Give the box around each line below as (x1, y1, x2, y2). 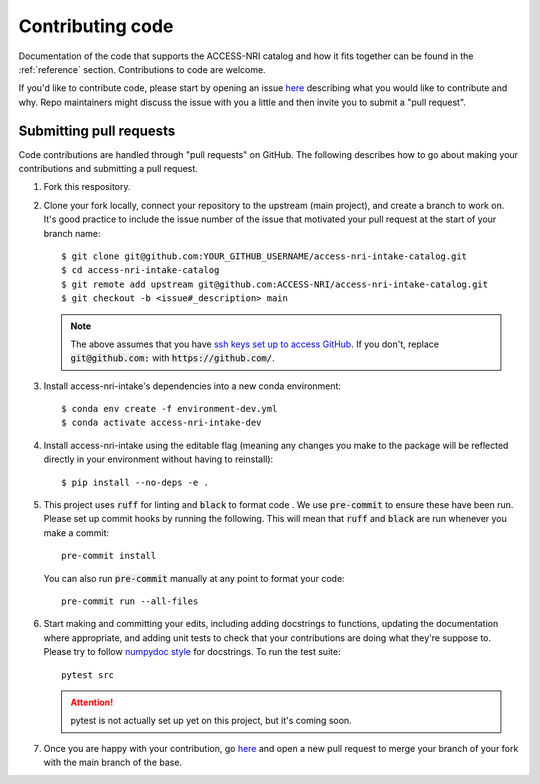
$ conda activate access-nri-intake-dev (61, 417, 262, 429)
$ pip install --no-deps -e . (61, 476, 210, 488)
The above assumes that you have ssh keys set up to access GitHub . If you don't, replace (70, 338, 440, 350)
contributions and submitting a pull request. (18, 163, 199, 175)
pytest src (61, 669, 115, 680)
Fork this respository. (43, 181, 131, 193)
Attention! (70, 696, 114, 708)
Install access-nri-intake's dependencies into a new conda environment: (43, 380, 342, 392)
